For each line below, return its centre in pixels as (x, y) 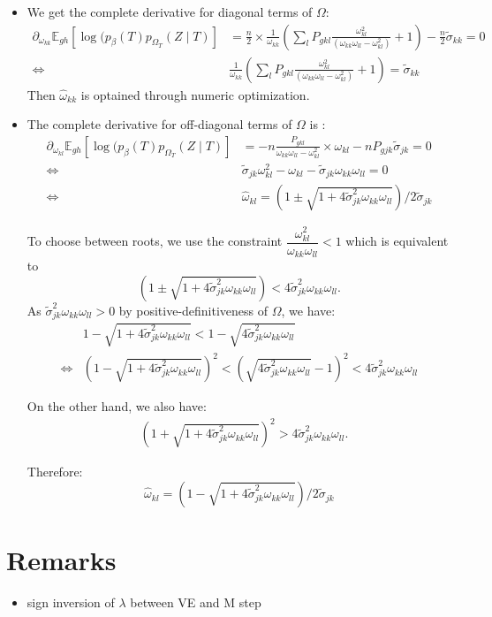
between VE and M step (196, 602)
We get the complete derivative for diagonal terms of (170, 11)
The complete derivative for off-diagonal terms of (159, 124)
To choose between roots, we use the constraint (155, 241)
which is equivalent (397, 241)
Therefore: (55, 472)
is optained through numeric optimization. (195, 94)
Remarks (61, 560)
